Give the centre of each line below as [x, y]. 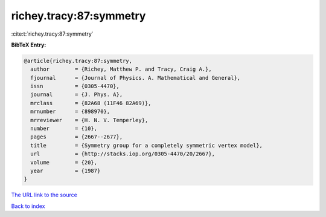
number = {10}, [64, 129]
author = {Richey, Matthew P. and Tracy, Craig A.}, [121, 69]
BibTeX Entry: [29, 45]
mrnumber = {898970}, [70, 112]
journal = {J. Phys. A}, [77, 95]
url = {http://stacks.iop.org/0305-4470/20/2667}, [123, 154]
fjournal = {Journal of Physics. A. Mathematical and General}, [136, 78]
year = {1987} [66, 171]
